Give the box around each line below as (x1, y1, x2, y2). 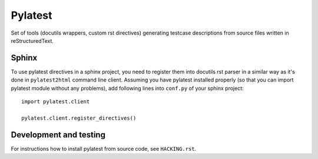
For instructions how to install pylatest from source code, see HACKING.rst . (11, 145, 197, 152)
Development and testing (11, 130, 106, 140)
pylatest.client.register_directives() (21, 114, 137, 121)
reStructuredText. (11, 37, 54, 44)
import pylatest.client (21, 99, 90, 105)
